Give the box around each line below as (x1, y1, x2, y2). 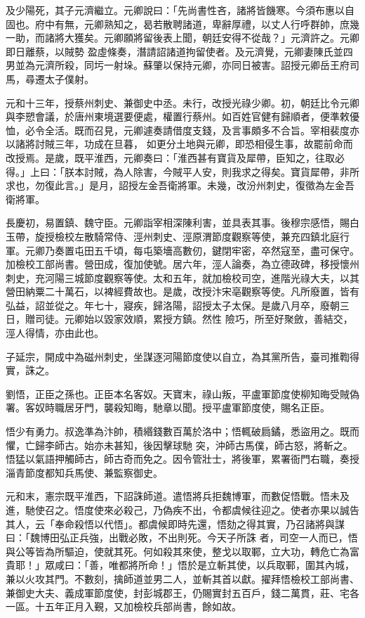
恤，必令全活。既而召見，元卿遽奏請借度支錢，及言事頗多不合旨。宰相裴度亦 (6, 122, 359, 137)
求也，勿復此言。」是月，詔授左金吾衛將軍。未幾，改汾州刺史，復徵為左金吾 (6, 178, 354, 193)
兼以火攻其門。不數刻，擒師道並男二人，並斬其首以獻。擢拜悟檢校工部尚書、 (6, 571, 359, 586)
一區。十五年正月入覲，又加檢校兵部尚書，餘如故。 (6, 599, 241, 614)
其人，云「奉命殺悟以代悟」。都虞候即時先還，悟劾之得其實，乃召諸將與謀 (6, 516, 345, 531)
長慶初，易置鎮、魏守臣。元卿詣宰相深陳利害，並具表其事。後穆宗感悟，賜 (6, 215, 350, 230)
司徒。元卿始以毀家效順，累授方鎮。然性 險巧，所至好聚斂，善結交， (34, 311, 353, 326)
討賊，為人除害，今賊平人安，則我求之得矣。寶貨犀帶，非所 (84, 164, 359, 179)
